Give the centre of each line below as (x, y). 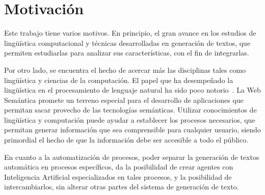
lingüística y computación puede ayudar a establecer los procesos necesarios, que (130, 119)
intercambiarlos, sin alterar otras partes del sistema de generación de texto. (122, 187)
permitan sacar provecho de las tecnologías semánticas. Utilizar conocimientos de (130, 110)
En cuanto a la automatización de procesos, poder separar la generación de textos (132, 157)
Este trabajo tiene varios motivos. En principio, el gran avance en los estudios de (130, 33)
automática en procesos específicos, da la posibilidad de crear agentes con (119, 167)
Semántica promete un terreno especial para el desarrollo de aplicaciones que (124, 100)
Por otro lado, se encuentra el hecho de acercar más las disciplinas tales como (125, 69)
